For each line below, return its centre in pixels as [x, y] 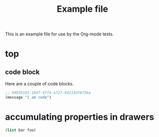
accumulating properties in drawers [80, 117]
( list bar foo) [21, 130]
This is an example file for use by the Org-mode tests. [59, 34]
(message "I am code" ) [28, 97]
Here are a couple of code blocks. [40, 84]
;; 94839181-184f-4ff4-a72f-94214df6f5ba [48, 93]
